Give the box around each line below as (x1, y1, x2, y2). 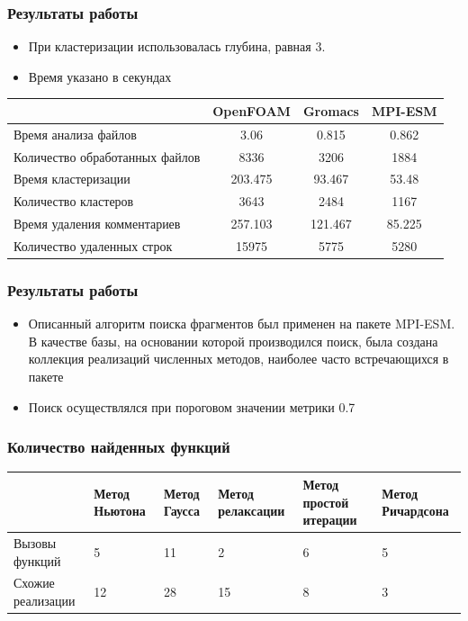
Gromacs (302, 101, 359, 120)
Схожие (13, 573, 55, 592)
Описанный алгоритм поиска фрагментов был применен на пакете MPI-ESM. (28, 314, 455, 333)
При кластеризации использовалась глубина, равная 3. (28, 37, 326, 56)
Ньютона (94, 501, 146, 520)
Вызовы (13, 534, 57, 552)
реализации (13, 591, 76, 610)
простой (302, 492, 349, 511)
